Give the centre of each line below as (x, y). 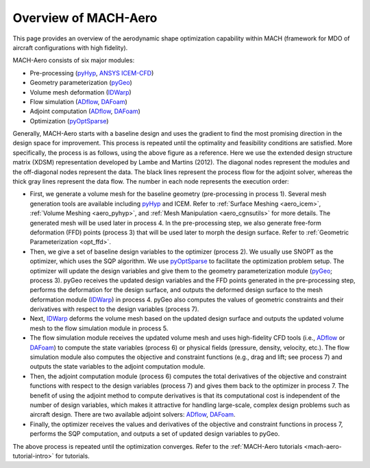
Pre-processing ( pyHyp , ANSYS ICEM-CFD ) (92, 73)
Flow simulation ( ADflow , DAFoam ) (79, 101)
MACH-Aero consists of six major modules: (74, 60)
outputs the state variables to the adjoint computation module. (118, 367)
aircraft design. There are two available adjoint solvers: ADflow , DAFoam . (133, 415)
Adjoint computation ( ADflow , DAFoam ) (85, 111)
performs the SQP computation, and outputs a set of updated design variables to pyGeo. (155, 434)
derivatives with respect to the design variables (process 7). (114, 309)
